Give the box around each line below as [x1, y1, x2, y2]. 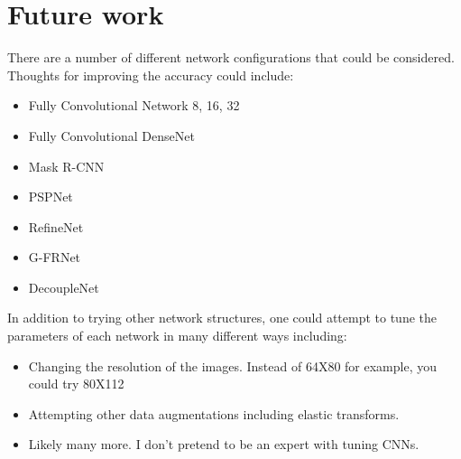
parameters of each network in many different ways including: [7, 326, 347, 345]
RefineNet [28, 217, 84, 236]
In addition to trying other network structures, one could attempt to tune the [7, 308, 437, 327]
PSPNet [28, 187, 73, 206]
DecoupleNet [28, 277, 99, 296]
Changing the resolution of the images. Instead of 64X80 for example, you [28, 356, 437, 375]
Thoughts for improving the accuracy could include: [7, 65, 294, 84]
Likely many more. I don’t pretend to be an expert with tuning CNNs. [28, 435, 420, 454]
